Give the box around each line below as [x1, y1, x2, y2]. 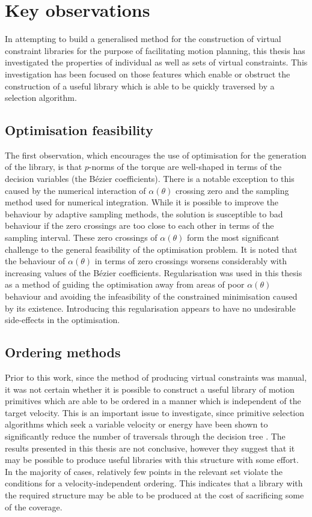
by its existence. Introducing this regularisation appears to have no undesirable [5, 301, 296, 314]
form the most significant [186, 231, 280, 244]
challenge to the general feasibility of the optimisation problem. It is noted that [5, 243, 298, 255]
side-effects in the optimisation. [5, 313, 120, 326]
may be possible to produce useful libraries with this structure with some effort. [5, 453, 299, 466]
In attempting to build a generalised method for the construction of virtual [5, 32, 281, 45]
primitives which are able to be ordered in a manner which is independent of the [5, 395, 301, 407]
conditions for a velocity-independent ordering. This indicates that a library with [5, 477, 303, 489]
